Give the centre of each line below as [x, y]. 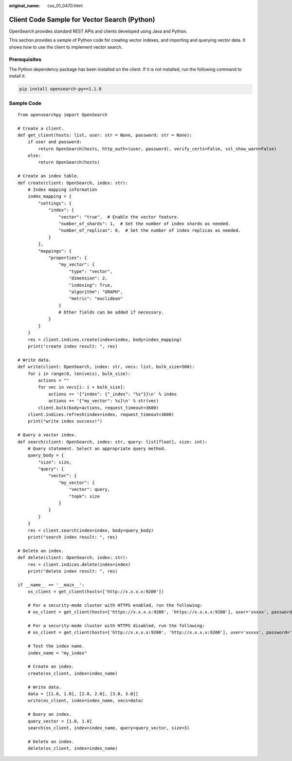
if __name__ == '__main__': [51, 585]
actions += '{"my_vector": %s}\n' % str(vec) [104, 401]
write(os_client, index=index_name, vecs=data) [85, 701]
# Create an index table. [49, 176]
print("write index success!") [65, 421]
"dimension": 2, [88, 278]
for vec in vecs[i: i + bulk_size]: [82, 387]
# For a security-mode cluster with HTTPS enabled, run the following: [115, 605]
